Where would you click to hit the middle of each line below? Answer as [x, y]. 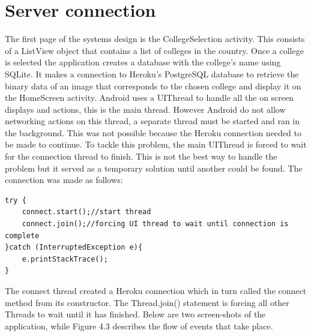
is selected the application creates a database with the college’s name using [143, 62]
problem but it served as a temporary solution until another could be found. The [154, 168]
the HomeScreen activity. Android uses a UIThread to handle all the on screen [149, 97]
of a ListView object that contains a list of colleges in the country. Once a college [154, 50]
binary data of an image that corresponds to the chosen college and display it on [153, 85]
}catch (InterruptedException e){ [74, 247]
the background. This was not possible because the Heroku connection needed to [153, 132]
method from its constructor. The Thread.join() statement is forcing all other [147, 302]
